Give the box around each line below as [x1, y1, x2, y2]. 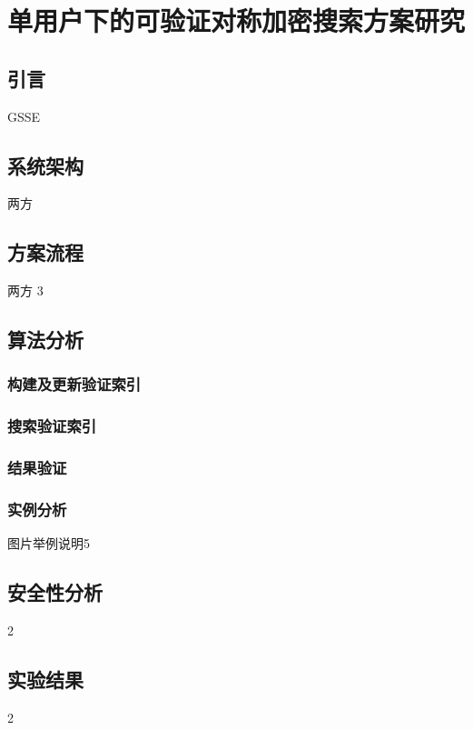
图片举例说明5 [7, 534, 90, 553]
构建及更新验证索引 [7, 373, 142, 395]
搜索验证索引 [7, 415, 97, 437]
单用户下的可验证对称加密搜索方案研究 [7, 2, 466, 39]
